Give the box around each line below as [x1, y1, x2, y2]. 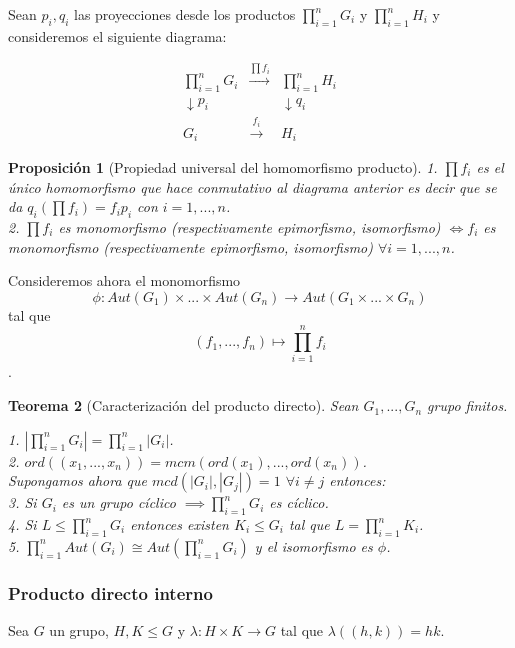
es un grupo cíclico [61, 492, 176, 513]
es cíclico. [269, 492, 329, 513]
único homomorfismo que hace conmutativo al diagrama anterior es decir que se [8, 176, 497, 197]
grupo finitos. [427, 395, 508, 416]
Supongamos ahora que [8, 470, 148, 491]
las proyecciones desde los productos [73, 4, 296, 24]
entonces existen [130, 514, 229, 535]
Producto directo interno [8, 580, 213, 605]
